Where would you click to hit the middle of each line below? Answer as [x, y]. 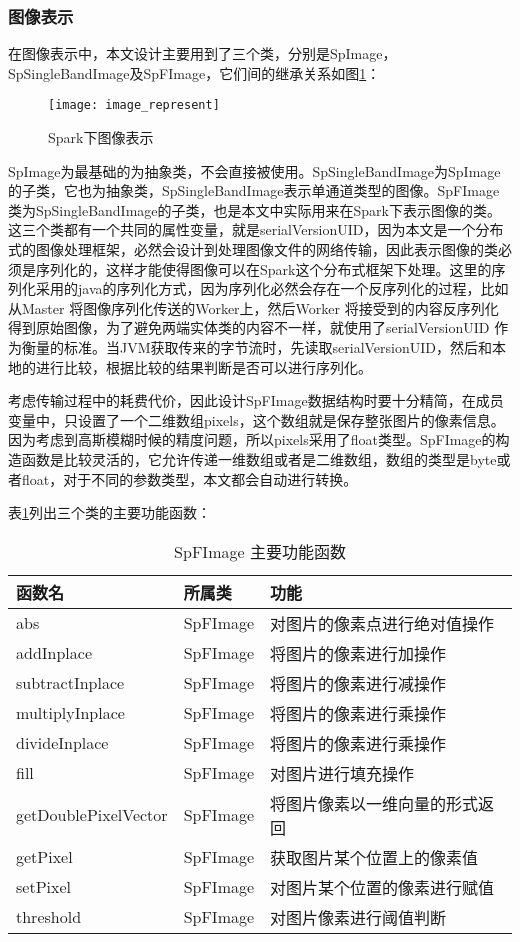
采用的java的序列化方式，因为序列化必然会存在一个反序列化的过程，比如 [272, 288]
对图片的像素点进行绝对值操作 [382, 623]
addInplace [54, 653]
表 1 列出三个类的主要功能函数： [109, 512]
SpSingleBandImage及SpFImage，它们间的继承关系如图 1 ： [194, 72]
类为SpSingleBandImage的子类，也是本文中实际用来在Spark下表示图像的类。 [254, 209]
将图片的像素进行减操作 [358, 683]
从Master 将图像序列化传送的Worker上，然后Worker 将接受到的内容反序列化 [253, 307]
